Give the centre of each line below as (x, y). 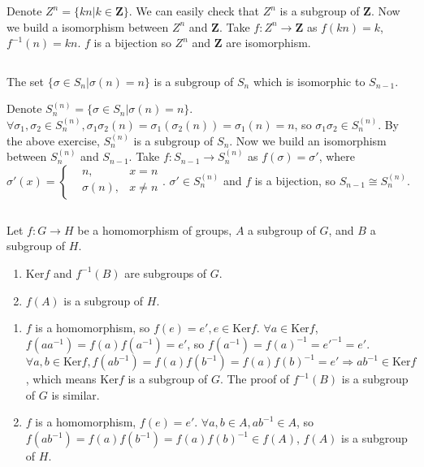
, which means (61, 379)
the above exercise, (53, 140)
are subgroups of (166, 272)
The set (25, 81)
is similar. (76, 394)
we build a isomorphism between (88, 26)
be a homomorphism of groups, (155, 229)
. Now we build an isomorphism (308, 140)
